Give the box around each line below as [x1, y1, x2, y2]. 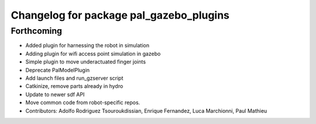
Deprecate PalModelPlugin [25, 66, 90, 73]
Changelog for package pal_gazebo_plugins [11, 9, 230, 22]
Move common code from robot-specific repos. [25, 99, 140, 106]
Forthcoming [11, 26, 63, 36]
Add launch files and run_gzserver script [25, 75, 123, 82]
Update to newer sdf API [25, 91, 85, 98]
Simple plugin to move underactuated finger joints [25, 58, 146, 65]
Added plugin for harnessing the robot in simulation [25, 42, 149, 49]
